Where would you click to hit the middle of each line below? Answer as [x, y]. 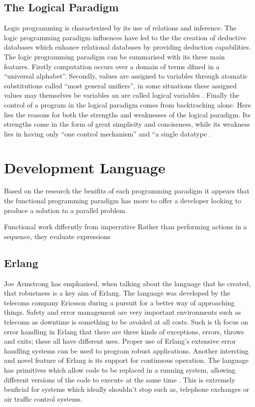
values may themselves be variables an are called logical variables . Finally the [122, 95]
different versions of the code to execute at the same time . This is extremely [120, 379]
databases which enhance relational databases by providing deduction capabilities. [127, 47]
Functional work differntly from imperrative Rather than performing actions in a [126, 227]
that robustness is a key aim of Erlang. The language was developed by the [117, 293]
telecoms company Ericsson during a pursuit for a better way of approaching [119, 302]
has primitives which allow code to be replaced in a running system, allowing [120, 369]
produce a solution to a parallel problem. [66, 210]
